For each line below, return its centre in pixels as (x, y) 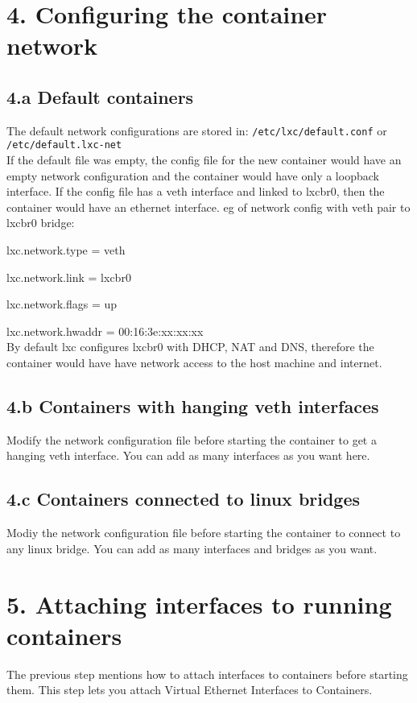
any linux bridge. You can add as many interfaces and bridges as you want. (192, 548)
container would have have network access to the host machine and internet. (194, 363)
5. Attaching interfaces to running (199, 604)
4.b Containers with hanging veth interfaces (193, 406)
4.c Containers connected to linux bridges (184, 499)
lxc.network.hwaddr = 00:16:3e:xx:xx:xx (105, 331)
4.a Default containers (100, 96)
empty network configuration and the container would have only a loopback (193, 175)
